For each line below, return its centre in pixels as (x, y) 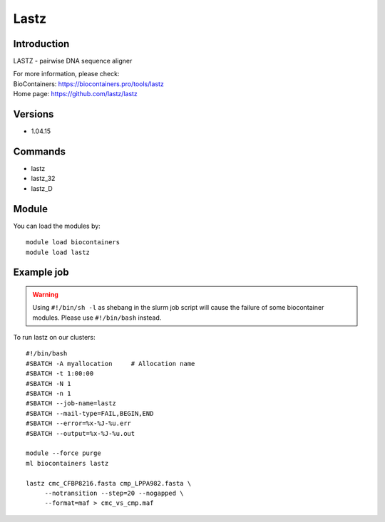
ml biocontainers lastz (67, 463)
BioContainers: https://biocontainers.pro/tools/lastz (88, 84)
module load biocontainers (73, 242)
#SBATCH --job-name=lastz (71, 403)
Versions (34, 114)
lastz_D (42, 188)
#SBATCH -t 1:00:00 (60, 374)
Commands (40, 151)
